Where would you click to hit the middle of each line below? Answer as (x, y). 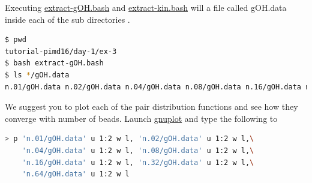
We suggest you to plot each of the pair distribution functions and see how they (151, 106)
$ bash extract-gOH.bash (54, 63)
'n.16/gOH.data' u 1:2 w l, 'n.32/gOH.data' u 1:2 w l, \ (138, 162)
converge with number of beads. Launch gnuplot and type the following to (141, 118)
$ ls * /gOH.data (37, 75)
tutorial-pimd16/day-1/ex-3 (61, 51)
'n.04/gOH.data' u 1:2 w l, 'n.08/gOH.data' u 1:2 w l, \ (138, 150)
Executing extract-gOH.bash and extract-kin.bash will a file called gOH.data (146, 7)
